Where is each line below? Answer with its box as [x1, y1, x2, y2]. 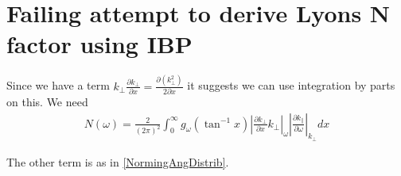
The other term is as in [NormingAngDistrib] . [6, 153, 229, 170]
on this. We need [6, 93, 88, 109]
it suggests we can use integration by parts [187, 77, 395, 94]
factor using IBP [6, 28, 193, 60]
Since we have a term [6, 77, 110, 94]
